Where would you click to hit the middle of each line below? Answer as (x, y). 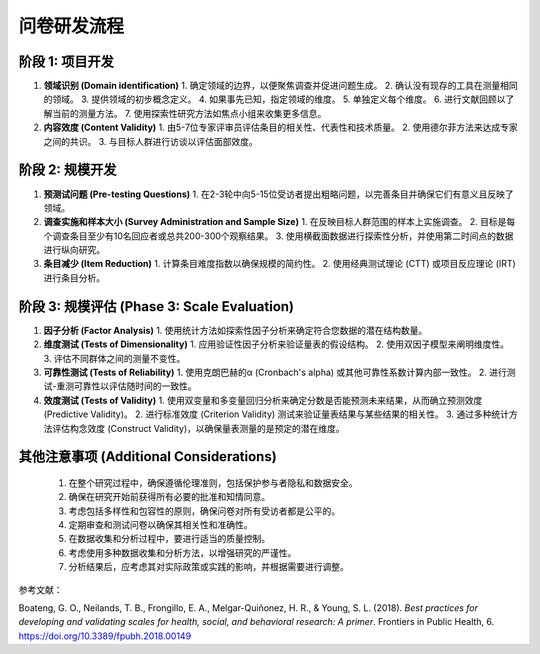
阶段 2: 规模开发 (67, 170)
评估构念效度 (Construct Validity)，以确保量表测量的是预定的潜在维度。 (198, 428)
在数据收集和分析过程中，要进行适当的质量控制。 (169, 539)
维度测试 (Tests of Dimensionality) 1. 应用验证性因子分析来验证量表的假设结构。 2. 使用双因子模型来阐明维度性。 (276, 344)
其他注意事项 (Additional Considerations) (147, 456)
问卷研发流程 (71, 26)
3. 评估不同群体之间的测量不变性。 (114, 358)
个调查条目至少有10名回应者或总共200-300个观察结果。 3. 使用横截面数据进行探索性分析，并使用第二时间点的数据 (278, 236)
